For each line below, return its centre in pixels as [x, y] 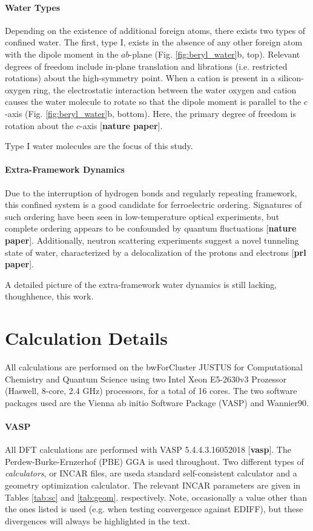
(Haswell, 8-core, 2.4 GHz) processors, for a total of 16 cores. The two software [151, 391]
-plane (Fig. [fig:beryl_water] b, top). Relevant [215, 54]
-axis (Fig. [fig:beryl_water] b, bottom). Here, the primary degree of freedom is [150, 113]
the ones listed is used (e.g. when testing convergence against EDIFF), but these [154, 509]
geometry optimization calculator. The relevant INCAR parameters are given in [153, 485]
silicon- [291, 78]
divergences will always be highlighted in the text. [97, 520]
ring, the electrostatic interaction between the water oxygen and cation [165, 89]
